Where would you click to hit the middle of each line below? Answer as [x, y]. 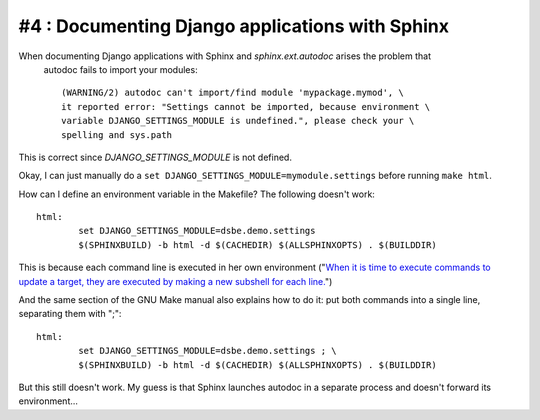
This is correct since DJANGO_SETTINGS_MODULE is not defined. [155, 157]
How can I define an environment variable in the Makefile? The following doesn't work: [196, 194]
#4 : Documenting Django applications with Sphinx [234, 26]
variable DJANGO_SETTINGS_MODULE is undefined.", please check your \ [238, 121]
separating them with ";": [70, 314]
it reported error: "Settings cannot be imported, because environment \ [246, 106]
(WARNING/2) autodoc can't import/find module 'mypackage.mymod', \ [232, 93]
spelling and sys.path [117, 134]
